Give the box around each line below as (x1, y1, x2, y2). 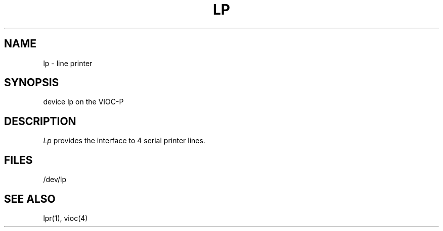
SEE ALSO (4, 192, 56, 205)
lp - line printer (43, 59, 93, 68)
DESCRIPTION (4, 114, 76, 128)
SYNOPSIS (4, 76, 59, 89)
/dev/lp (43, 175, 66, 184)
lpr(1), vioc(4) (43, 213, 88, 222)
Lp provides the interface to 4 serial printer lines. (43, 136, 205, 145)
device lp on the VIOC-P (43, 97, 124, 106)
